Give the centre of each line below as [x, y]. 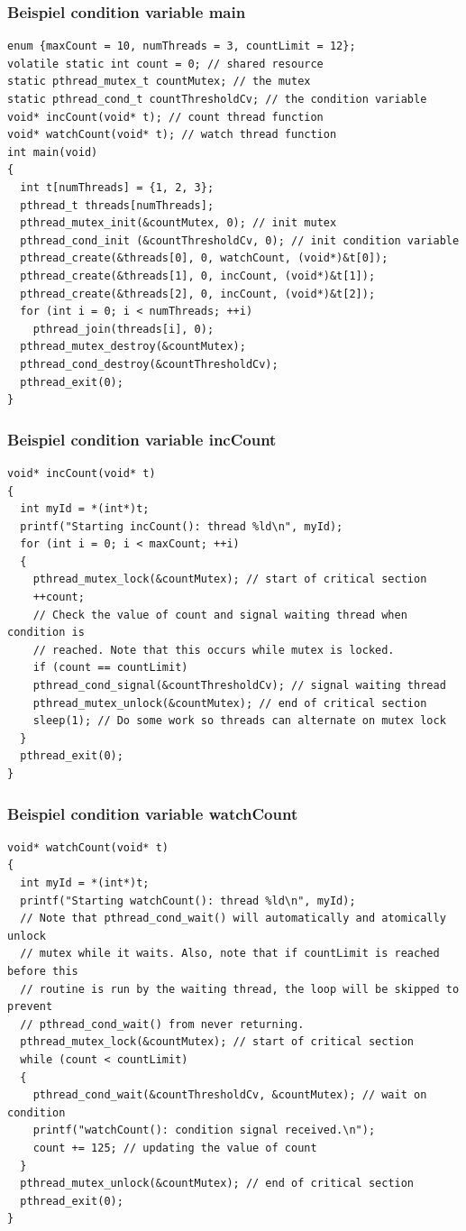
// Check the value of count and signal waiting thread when [220, 615]
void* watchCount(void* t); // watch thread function [172, 135]
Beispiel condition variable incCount [142, 439]
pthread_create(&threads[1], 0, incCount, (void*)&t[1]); [198, 276]
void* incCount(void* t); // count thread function [165, 117]
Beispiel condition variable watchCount [153, 813]
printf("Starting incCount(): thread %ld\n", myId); [182, 526]
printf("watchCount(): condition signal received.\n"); [204, 1130]
